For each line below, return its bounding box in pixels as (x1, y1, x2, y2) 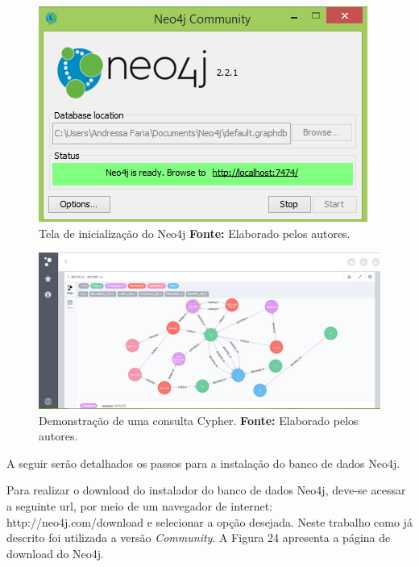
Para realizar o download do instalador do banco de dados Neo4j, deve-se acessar (6, 482, 406, 498)
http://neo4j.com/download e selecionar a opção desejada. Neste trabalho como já (6, 513, 413, 530)
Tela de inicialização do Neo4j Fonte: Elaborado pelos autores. (39, 224, 351, 241)
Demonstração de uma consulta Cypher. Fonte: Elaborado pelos (39, 411, 359, 428)
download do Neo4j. (6, 544, 104, 561)
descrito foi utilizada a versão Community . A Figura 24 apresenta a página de (6, 529, 391, 546)
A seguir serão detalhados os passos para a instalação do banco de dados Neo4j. (6, 454, 400, 471)
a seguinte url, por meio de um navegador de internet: (6, 497, 273, 514)
